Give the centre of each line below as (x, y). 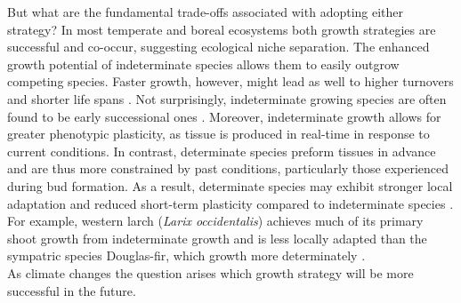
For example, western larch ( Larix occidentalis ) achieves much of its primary (215, 221)
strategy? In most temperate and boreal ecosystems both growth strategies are (222, 29)
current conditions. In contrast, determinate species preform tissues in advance (222, 151)
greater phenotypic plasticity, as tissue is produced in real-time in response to (218, 134)
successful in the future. (72, 290)
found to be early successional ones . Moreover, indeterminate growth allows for (224, 116)
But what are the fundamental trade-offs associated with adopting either (206, 12)
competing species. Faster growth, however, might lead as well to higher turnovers (230, 81)
